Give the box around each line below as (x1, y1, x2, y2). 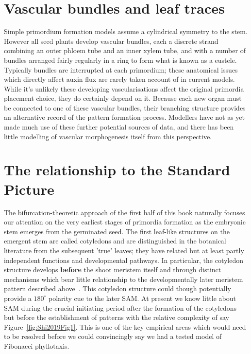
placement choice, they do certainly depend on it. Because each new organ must (4, 93, 242, 103)
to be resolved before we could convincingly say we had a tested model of (4, 331, 222, 341)
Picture (4, 179, 54, 199)
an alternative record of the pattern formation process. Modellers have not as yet (4, 112, 245, 122)
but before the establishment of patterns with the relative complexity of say (4, 312, 229, 322)
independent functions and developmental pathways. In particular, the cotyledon (4, 255, 244, 265)
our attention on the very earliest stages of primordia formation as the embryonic (4, 217, 246, 227)
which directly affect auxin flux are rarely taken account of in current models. (4, 74, 235, 84)
